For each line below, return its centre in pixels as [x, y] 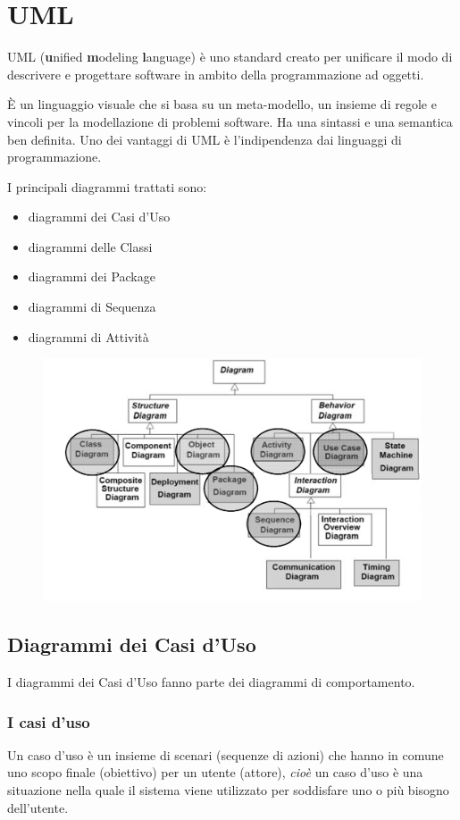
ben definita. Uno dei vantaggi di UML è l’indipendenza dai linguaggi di [205, 139]
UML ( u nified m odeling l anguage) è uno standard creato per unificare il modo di [230, 57]
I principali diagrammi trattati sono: [107, 186]
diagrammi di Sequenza [92, 307]
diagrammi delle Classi [90, 246]
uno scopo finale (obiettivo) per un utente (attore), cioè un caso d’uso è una [215, 772]
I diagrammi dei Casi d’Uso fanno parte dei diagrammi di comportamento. [211, 682]
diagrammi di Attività [88, 336]
